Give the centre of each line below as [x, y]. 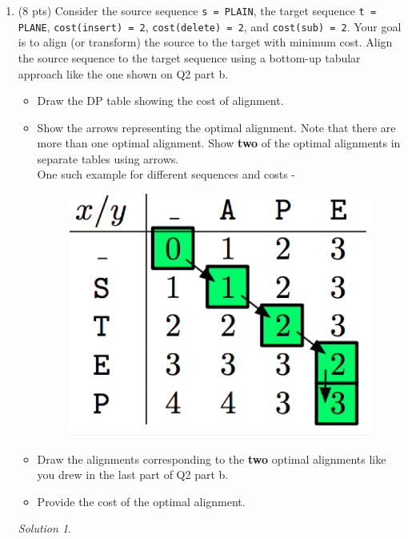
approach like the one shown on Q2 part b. [123, 73]
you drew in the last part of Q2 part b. [133, 475]
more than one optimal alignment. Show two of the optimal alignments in [219, 143]
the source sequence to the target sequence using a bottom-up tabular [189, 57]
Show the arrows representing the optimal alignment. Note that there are [216, 127]
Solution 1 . [44, 528]
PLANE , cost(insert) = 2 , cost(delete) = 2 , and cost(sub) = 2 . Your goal [210, 26]
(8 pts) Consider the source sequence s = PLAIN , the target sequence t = [197, 10]
